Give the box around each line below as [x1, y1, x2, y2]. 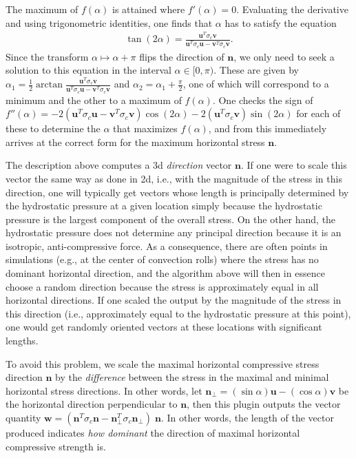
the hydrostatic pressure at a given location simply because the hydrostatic [6, 198, 322, 213]
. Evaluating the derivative [236, 2, 348, 16]
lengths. [6, 333, 39, 348]
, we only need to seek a [233, 49, 335, 63]
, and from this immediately [208, 121, 327, 136]
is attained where [112, 2, 185, 16]
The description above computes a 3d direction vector [6, 158, 232, 172]
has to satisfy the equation [224, 15, 337, 30]
